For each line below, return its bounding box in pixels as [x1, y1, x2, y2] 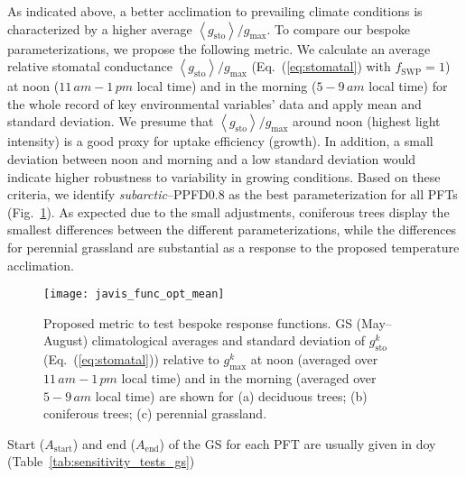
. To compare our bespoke [266, 19, 410, 38]
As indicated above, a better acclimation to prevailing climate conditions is [7, 2, 423, 20]
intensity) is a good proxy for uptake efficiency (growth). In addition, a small [7, 132, 433, 151]
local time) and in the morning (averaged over [121, 368, 377, 387]
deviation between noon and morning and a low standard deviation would [7, 149, 416, 168]
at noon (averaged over [250, 350, 378, 369]
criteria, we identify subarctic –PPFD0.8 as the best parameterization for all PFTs [7, 185, 458, 204]
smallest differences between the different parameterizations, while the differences [7, 220, 457, 239]
